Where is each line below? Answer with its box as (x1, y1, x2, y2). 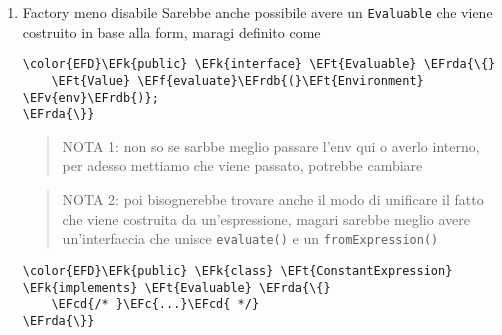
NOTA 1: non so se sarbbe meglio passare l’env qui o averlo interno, (62, 135, 480, 156)
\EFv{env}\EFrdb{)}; (22, 90, 159, 105)
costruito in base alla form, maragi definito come (22, 21, 321, 42)
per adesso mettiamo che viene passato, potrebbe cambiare (62, 155, 423, 176)
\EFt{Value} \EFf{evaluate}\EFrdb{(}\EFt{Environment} (51, 73, 424, 88)
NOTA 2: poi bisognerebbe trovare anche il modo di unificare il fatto (62, 189, 484, 210)
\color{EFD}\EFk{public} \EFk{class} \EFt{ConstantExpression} (22, 263, 453, 278)
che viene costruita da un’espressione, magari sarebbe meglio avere (62, 208, 470, 229)
